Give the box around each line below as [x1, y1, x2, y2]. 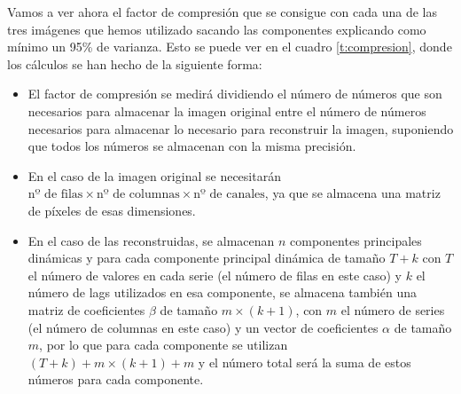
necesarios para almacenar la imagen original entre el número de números [27, 101, 426, 120]
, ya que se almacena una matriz [264, 184, 441, 202]
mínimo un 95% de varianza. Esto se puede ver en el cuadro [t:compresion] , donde [7, 37, 452, 56]
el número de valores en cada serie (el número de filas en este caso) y [27, 265, 402, 284]
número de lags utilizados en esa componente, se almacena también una [27, 283, 417, 302]
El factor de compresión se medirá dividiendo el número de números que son [27, 84, 442, 103]
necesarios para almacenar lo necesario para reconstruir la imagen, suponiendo [27, 119, 454, 138]
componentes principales [290, 231, 422, 249]
